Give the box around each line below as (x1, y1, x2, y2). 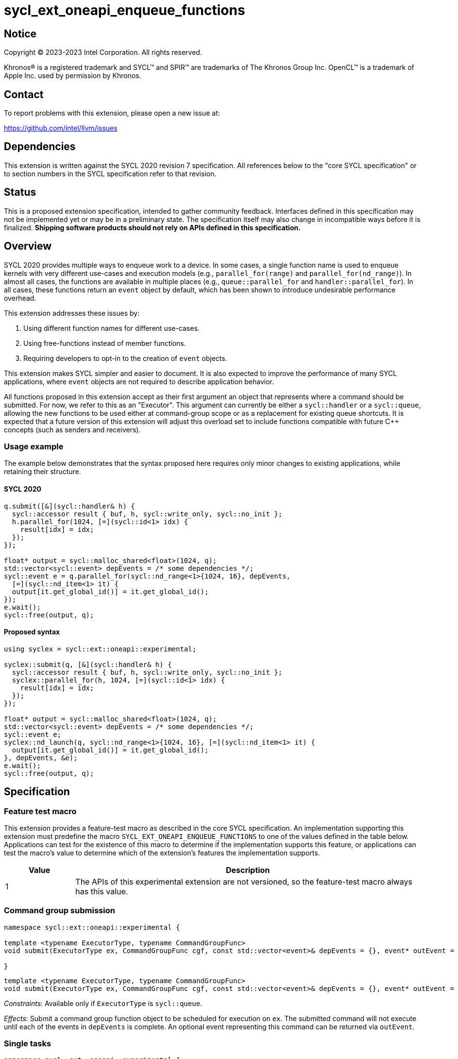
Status (4, 186, 36, 199)
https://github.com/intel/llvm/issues (4, 124, 118, 133)
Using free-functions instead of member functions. (23, 339, 186, 347)
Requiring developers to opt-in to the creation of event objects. (23, 354, 227, 362)
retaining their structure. (4, 467, 81, 476)
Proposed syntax (4, 628, 60, 636)
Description (225, 865, 270, 875)
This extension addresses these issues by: (4, 308, 140, 317)
